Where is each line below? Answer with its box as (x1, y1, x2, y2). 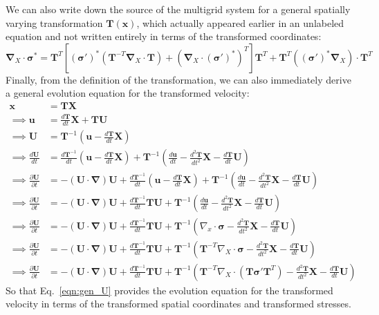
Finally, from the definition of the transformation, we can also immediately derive (6, 72, 351, 86)
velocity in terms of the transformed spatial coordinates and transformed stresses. (6, 296, 351, 311)
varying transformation (6, 15, 103, 30)
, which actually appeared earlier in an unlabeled (136, 15, 344, 30)
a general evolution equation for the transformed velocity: (6, 86, 250, 100)
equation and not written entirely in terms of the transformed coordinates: (6, 29, 322, 44)
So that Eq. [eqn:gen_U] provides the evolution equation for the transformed (6, 283, 333, 297)
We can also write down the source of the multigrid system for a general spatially (6, 2, 351, 16)
